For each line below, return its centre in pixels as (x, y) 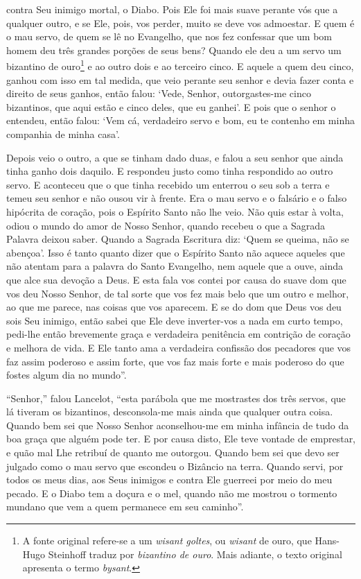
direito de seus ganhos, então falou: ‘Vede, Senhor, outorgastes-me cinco (159, 93)
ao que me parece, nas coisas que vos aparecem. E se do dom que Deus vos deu (174, 307)
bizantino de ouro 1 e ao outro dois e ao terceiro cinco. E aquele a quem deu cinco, (180, 65)
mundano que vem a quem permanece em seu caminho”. (125, 507)
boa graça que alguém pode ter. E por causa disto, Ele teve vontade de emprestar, (181, 439)
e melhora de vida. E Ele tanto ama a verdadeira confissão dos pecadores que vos (179, 347)
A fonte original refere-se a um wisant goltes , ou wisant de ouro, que (167, 541)
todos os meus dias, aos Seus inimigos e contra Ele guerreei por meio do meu (169, 479)
